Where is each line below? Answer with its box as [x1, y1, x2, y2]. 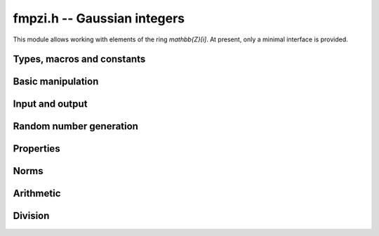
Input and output [13, 98, 88, 110]
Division [13, 210, 50, 222]
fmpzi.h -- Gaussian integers [13, 11, 185, 26]
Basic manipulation [13, 76, 99, 88]
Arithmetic [13, 188, 61, 199]
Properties [13, 143, 60, 155]
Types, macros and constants [13, 53, 146, 65]
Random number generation [13, 120, 138, 133]
